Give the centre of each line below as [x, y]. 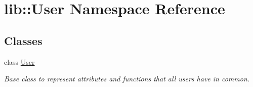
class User [19, 61]
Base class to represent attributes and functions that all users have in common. [127, 79]
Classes [23, 40]
